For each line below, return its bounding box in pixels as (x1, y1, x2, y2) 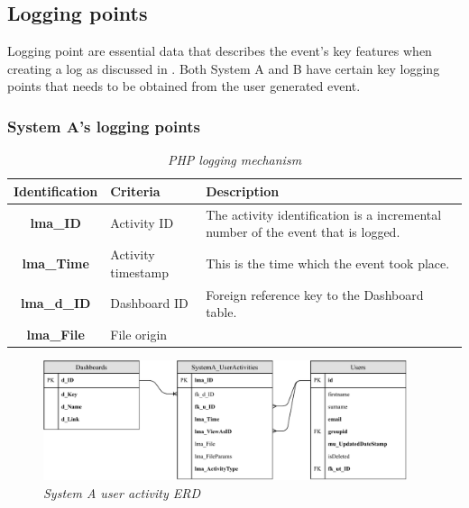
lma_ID (30, 213, 81, 232)
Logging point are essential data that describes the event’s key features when (7, 41, 432, 60)
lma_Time (22, 253, 89, 272)
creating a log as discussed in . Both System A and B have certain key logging (7, 59, 440, 77)
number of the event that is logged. (206, 222, 400, 241)
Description (206, 181, 280, 200)
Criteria (110, 181, 161, 200)
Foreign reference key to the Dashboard (206, 285, 424, 304)
